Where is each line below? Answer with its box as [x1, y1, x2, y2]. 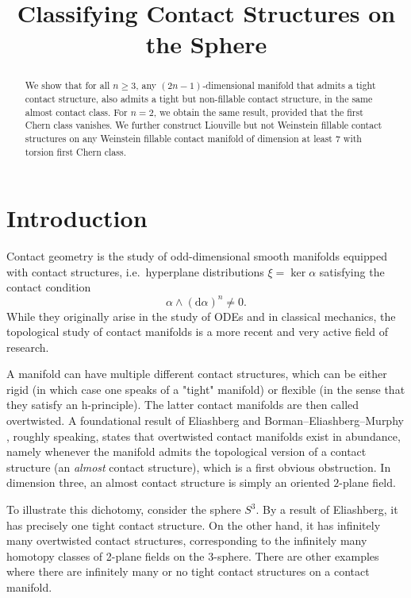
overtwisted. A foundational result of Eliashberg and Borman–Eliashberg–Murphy [6, 412, 404, 429]
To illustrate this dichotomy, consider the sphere [6, 501, 241, 518]
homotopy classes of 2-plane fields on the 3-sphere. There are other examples [6, 547, 379, 564]
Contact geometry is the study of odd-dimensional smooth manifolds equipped [6, 248, 387, 264]
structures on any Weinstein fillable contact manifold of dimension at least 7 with [25, 131, 362, 145]
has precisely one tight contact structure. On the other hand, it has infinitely [6, 516, 381, 533]
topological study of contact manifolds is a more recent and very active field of [6, 323, 388, 340]
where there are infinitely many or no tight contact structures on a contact [6, 563, 370, 580]
